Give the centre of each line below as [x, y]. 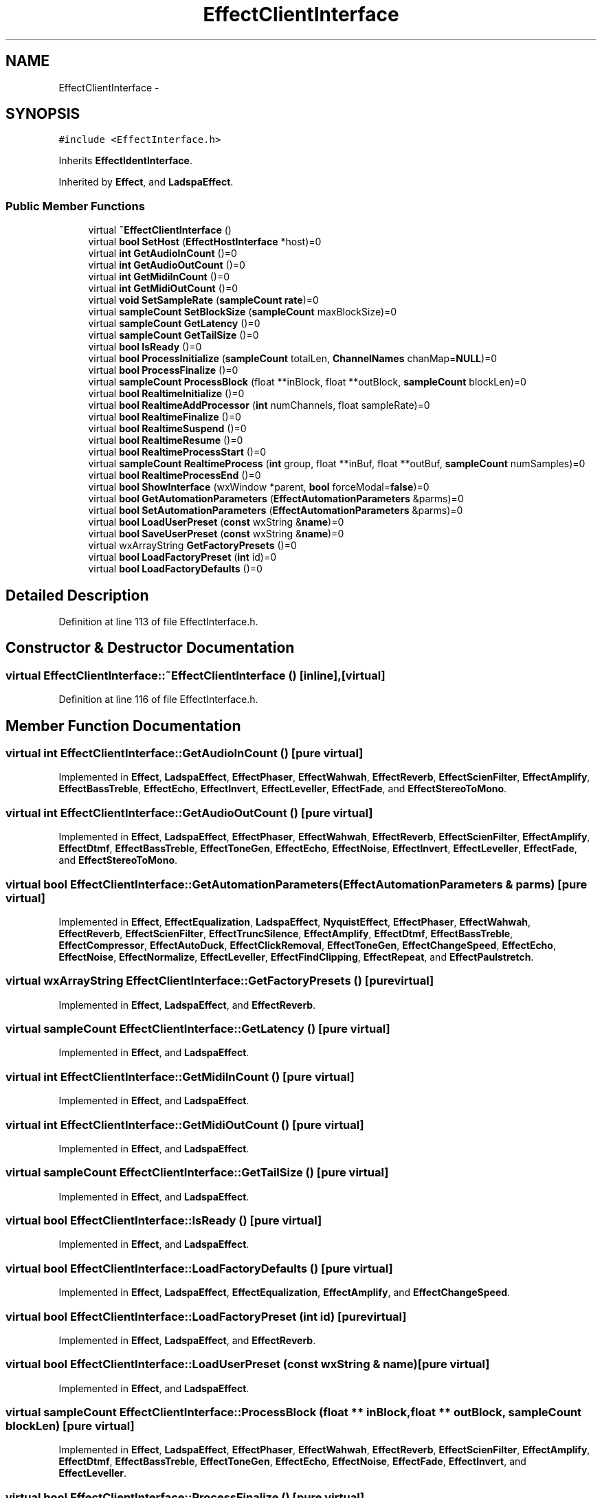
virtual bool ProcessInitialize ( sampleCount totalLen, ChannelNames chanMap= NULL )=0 [293, 359]
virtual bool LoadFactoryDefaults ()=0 [175, 569]
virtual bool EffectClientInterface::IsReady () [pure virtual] [164, 1221]
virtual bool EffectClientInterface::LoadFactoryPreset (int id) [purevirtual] [206, 1316]
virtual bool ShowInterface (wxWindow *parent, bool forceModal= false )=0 [259, 487]
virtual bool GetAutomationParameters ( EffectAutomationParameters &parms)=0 [276, 499]
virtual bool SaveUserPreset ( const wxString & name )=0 [216, 534]
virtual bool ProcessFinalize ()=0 [163, 370]
